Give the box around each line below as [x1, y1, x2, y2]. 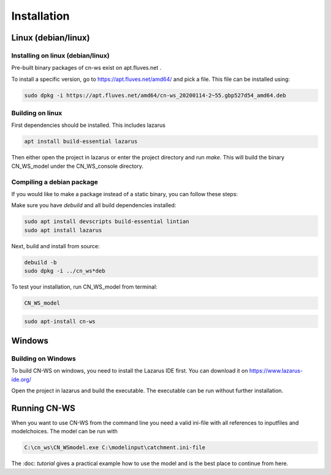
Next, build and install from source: [11, 242, 101, 249]
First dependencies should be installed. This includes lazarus [11, 121, 165, 129]
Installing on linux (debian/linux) [11, 51, 110, 59]
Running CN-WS [11, 403, 76, 413]
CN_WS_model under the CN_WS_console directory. [11, 162, 143, 170]
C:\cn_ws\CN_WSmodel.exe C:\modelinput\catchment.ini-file [24, 444, 205, 451]
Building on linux [11, 109, 63, 118]
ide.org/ [11, 376, 32, 383]
